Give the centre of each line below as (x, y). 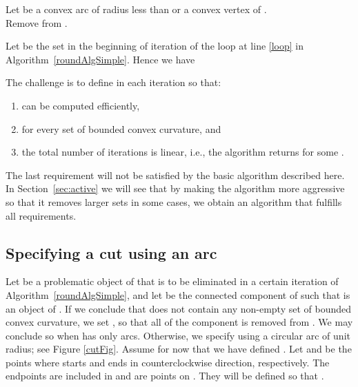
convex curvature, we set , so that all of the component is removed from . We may (179, 322)
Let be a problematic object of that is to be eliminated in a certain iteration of (172, 281)
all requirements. (41, 215)
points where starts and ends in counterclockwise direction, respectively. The (168, 362)
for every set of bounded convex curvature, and (121, 128)
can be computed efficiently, (81, 105)
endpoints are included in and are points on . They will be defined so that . (165, 376)
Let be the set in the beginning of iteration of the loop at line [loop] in (155, 46)
